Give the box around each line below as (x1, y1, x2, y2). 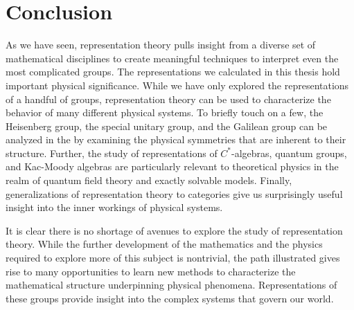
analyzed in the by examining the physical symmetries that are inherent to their (6, 132, 346, 147)
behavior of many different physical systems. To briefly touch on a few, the (6, 105, 324, 120)
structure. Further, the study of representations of (6, 145, 218, 160)
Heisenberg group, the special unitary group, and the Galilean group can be (6, 118, 328, 133)
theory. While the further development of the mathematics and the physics (6, 237, 323, 251)
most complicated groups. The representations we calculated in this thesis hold (6, 64, 340, 79)
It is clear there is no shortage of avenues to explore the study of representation (6, 223, 343, 237)
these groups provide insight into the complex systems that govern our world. (6, 291, 334, 305)
